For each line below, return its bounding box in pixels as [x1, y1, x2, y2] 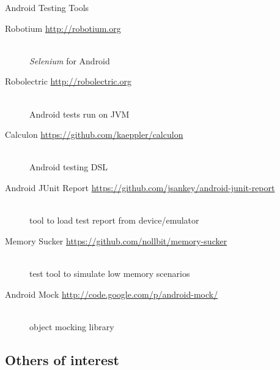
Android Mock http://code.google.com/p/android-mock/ [5, 287, 218, 300]
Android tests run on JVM [29, 107, 130, 120]
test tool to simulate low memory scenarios [29, 266, 190, 279]
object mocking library [29, 320, 114, 333]
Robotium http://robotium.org [5, 21, 121, 34]
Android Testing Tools [5, 1, 89, 13]
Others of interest [5, 350, 119, 369]
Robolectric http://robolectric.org [5, 75, 131, 88]
